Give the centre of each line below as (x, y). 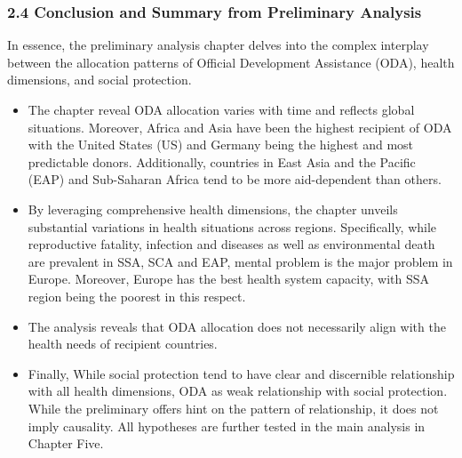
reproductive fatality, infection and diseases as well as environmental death (231, 244)
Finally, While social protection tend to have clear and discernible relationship (241, 373)
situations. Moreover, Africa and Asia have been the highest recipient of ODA (240, 127)
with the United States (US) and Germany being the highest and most (221, 145)
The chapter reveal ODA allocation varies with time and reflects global (221, 109)
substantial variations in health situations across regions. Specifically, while (232, 226)
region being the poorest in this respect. (137, 296)
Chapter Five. (66, 443)
